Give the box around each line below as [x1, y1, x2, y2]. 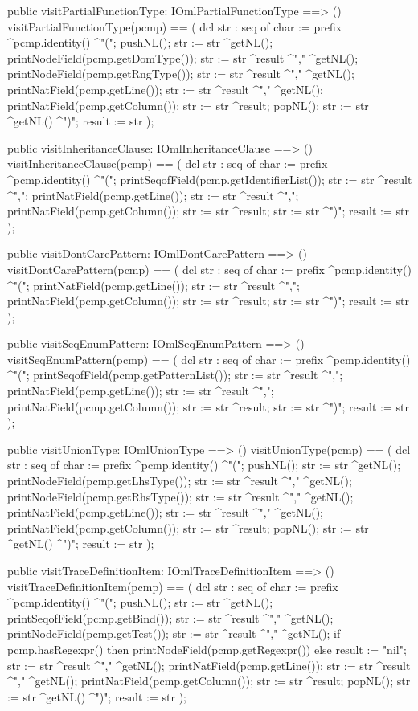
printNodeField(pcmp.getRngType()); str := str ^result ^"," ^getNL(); [7, 65, 354, 82]
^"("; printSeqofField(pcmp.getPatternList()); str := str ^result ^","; [7, 366, 343, 383]
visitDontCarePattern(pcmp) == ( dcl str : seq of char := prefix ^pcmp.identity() [7, 260, 412, 277]
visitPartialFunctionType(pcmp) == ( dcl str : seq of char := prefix [7, 18, 342, 35]
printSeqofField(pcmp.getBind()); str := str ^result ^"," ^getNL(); [7, 609, 334, 626]
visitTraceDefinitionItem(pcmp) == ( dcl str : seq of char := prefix [7, 578, 338, 595]
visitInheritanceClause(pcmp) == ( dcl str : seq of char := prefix [7, 155, 328, 172]
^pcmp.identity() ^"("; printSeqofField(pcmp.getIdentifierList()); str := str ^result [7, 170, 412, 187]
